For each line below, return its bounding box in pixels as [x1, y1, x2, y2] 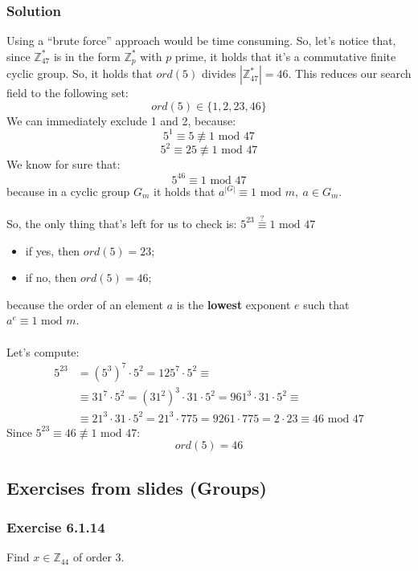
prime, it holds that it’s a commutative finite [174, 47, 396, 64]
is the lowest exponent [176, 296, 291, 312]
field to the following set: [6, 84, 129, 101]
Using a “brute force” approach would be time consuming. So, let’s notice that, [6, 32, 396, 49]
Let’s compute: [6, 343, 80, 360]
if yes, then [25, 242, 80, 259]
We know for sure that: [6, 156, 121, 173]
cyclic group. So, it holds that [6, 65, 153, 82]
